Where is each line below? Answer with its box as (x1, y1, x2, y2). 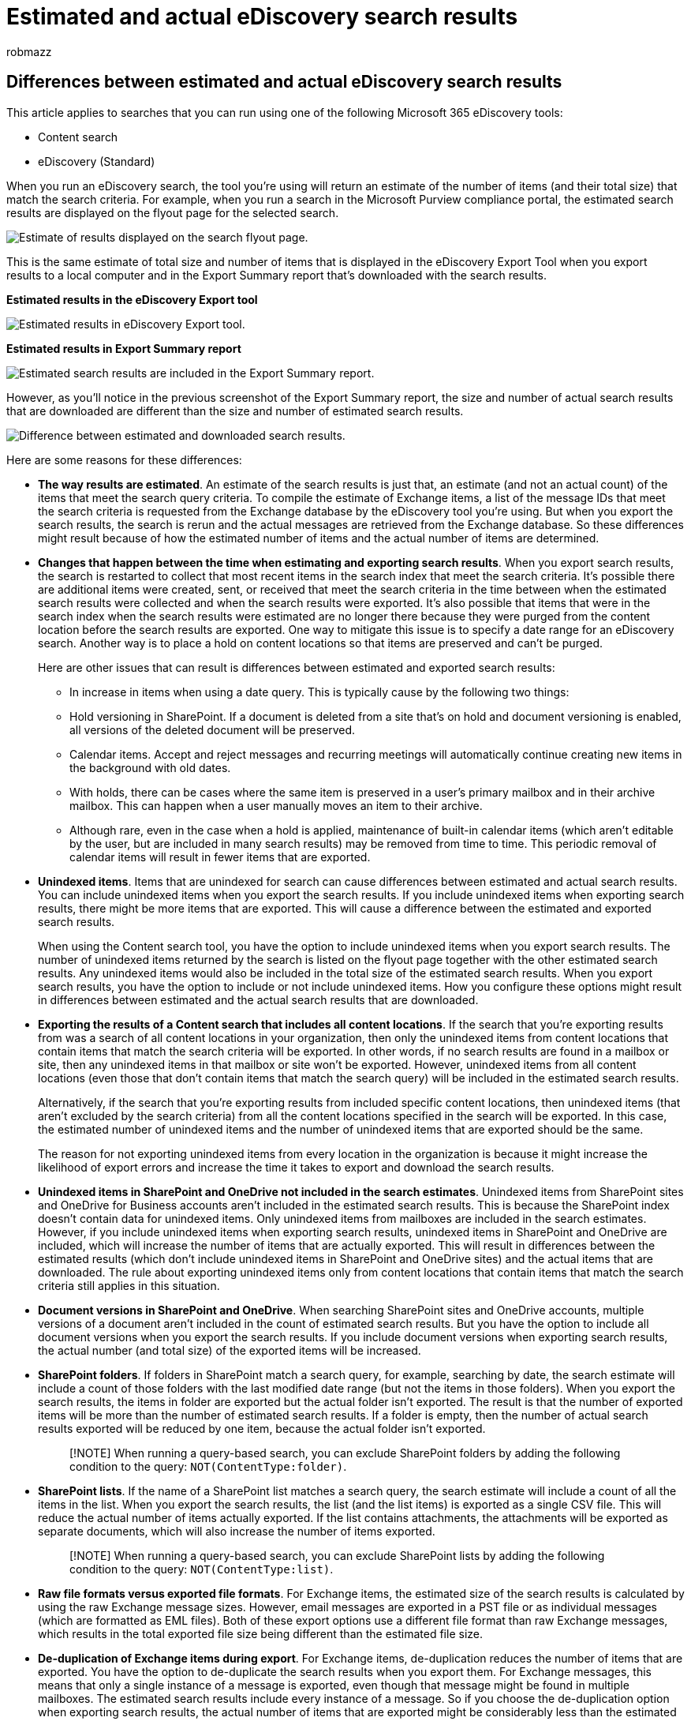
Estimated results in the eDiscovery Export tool (6, 292, 258, 306)
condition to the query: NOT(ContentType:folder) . (69, 1459, 347, 1473)
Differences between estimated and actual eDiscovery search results (6, 72, 562, 92)
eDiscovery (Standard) (38, 154, 155, 168)
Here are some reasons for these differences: (6, 452, 242, 467)
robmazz (6, 44, 52, 58)
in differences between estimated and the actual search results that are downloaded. (38, 992, 479, 1007)
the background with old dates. (69, 760, 231, 774)
